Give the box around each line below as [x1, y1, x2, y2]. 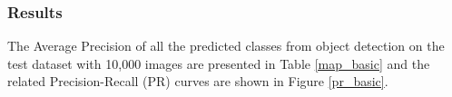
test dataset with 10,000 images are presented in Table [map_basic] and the [7, 53, 430, 73]
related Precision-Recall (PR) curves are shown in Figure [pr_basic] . [7, 72, 388, 91]
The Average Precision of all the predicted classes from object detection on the [7, 36, 445, 55]
